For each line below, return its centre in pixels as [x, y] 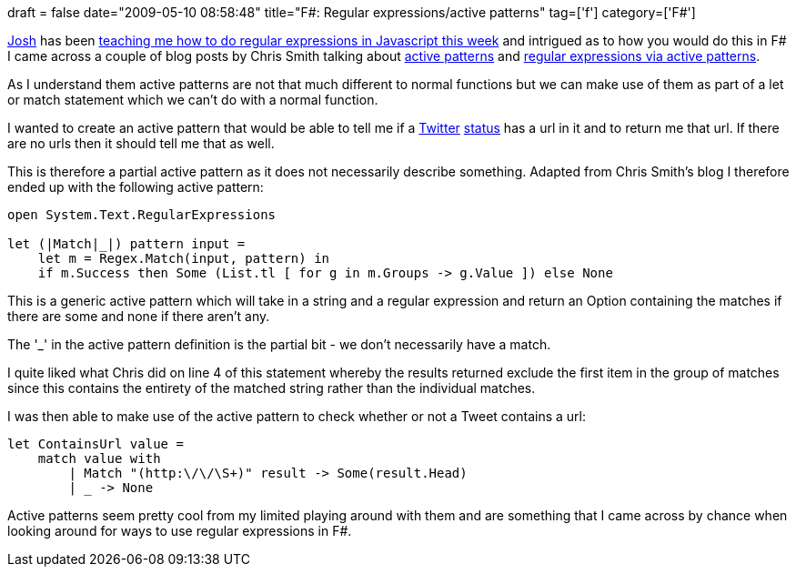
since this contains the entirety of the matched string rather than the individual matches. [272, 388]
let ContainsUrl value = [96, 444]
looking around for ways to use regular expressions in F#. [180, 531]
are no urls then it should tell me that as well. [141, 143]
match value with [99, 458]
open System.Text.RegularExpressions [142, 215]
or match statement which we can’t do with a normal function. [193, 100]
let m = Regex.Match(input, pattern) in [184, 258]
